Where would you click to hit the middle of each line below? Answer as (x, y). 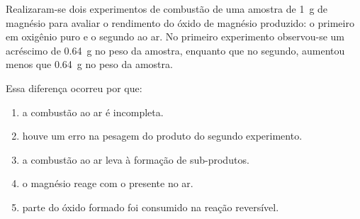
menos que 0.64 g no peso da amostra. (89, 64)
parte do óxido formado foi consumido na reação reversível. (151, 207)
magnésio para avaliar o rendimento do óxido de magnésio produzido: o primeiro (180, 22)
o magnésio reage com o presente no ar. (108, 183)
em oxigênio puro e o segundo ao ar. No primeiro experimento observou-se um (175, 36)
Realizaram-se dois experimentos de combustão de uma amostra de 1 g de (167, 9)
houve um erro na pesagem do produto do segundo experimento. (162, 136)
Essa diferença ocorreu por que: (74, 88)
